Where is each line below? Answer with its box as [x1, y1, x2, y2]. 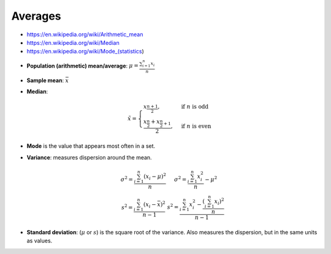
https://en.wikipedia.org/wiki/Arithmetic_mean [26, 31, 143, 38]
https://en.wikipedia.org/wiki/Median [26, 39, 120, 46]
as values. [26, 237, 53, 245]
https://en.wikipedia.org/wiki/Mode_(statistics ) [26, 48, 144, 55]
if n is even [181, 123, 211, 129]
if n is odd [181, 103, 208, 110]
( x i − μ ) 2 [143, 172, 167, 181]
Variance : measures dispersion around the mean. [26, 153, 153, 161]
